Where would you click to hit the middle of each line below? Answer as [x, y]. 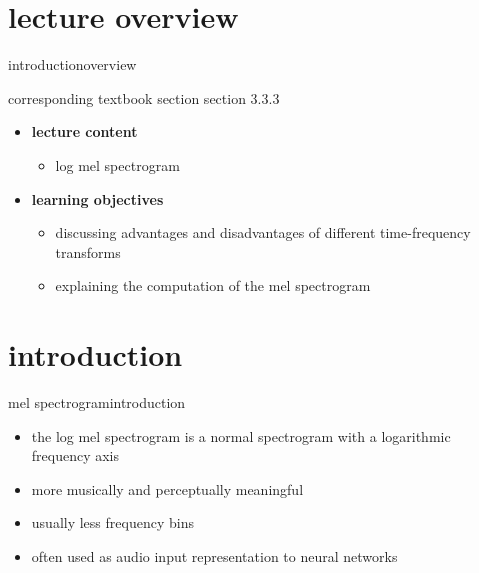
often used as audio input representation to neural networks [214, 555]
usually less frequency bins [112, 522]
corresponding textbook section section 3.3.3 [144, 97]
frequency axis [75, 455]
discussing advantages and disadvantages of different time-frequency [263, 232]
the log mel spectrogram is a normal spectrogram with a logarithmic [241, 435]
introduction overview [72, 64]
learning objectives [97, 198]
